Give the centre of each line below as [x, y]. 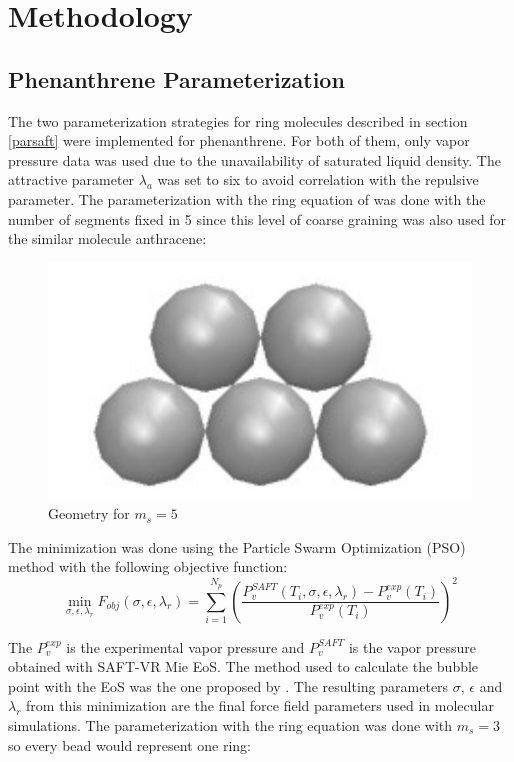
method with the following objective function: [148, 566]
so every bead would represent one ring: [129, 744]
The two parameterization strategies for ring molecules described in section [238, 120]
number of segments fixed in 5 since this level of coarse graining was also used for [257, 218]
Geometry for [89, 513]
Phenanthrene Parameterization [176, 78]
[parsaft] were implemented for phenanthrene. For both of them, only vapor [239, 140]
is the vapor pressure [412, 646]
